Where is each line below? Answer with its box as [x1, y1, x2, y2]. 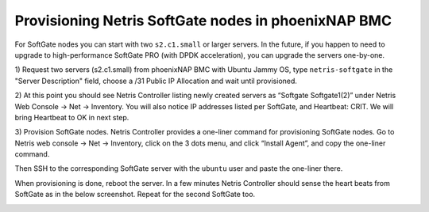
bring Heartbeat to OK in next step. [14, 112, 129, 122]
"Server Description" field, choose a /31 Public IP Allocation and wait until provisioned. [14, 76, 298, 85]
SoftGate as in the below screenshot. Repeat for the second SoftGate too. [14, 190, 256, 199]
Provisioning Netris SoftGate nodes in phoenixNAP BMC [14, 12, 392, 29]
